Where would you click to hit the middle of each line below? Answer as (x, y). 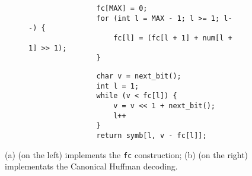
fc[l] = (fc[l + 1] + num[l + (173, 38)
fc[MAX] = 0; (122, 8)
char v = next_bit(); (139, 76)
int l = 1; (118, 86)
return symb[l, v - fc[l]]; (151, 135)
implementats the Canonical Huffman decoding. (91, 166)
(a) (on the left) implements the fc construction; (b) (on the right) (127, 154)
